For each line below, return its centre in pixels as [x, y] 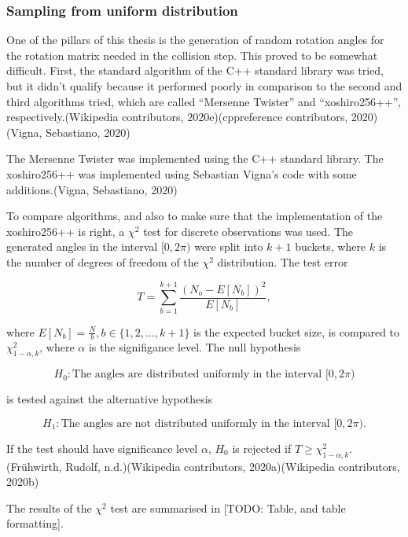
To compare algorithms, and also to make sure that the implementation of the [195, 216]
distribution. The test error [283, 261]
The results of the [49, 508]
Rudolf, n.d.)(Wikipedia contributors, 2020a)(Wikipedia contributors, [233, 466]
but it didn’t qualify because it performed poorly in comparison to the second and [204, 86]
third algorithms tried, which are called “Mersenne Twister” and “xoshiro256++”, [204, 101]
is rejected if [262, 448]
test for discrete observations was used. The [248, 231]
